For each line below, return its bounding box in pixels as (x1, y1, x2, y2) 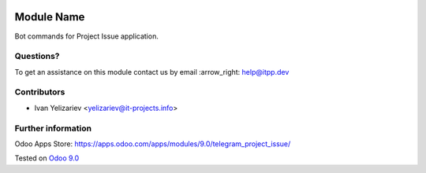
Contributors (14, 86, 65, 98)
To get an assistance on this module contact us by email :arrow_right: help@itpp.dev (14, 67, 290, 76)
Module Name (14, 10, 85, 24)
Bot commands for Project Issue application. (14, 31, 159, 41)
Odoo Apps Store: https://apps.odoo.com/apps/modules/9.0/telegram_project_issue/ (14, 138, 291, 149)
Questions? (14, 51, 60, 62)
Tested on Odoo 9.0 (14, 153, 80, 163)
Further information (14, 123, 92, 134)
